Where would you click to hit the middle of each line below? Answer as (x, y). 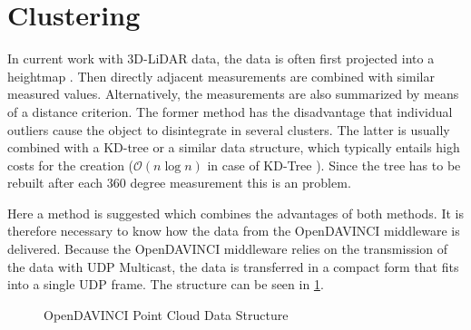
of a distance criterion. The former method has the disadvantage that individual (230, 111)
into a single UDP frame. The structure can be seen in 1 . (166, 284)
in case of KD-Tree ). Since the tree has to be (334, 165)
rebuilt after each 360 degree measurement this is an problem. (179, 183)
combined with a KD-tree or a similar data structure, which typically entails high (234, 147)
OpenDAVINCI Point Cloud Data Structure (166, 314)
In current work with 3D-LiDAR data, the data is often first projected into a (221, 58)
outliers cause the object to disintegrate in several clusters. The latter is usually (229, 129)
